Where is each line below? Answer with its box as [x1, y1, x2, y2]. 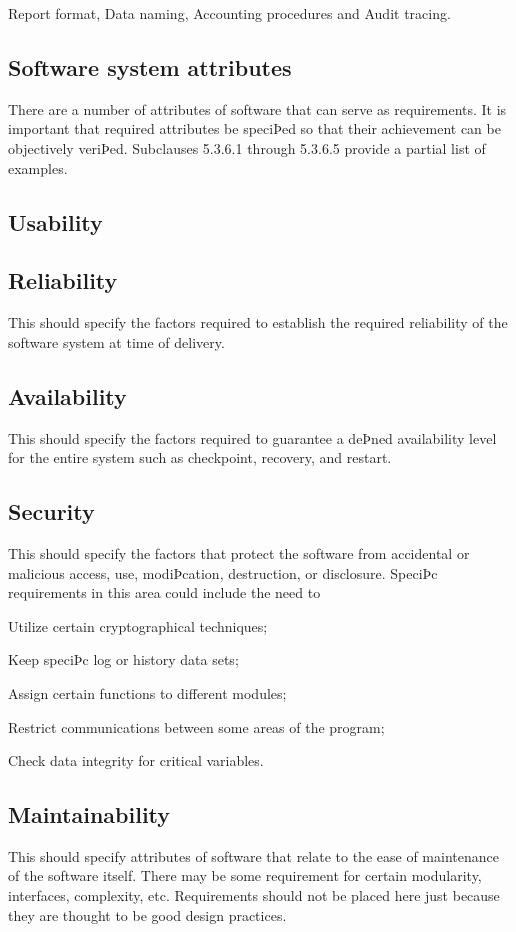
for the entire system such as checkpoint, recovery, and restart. [8, 447, 392, 468]
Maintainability [8, 799, 171, 830]
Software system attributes [8, 51, 292, 82]
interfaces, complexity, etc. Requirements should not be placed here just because [8, 885, 500, 906]
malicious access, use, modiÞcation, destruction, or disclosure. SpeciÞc [8, 562, 438, 583]
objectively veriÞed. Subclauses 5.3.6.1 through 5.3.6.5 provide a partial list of [8, 137, 486, 158]
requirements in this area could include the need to [8, 582, 321, 603]
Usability [8, 206, 103, 237]
